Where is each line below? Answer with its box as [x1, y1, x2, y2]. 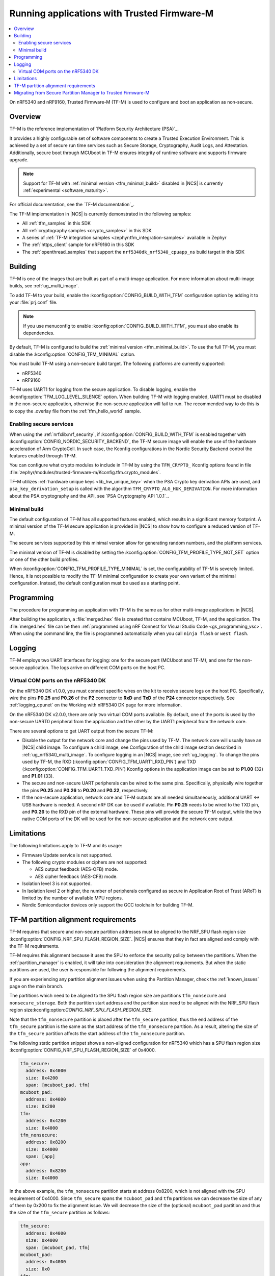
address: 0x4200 [25, 1118, 66, 1124]
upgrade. [9, 156, 29, 163]
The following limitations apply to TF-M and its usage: [9, 843, 122, 849]
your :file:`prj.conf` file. [9, 299, 58, 305]
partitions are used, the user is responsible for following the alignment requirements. [9, 967, 187, 973]
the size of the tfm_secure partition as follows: [9, 1210, 110, 1216]
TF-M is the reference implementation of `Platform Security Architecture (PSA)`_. [9, 126, 179, 132]
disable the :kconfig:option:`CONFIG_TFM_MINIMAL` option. [9, 351, 136, 357]
